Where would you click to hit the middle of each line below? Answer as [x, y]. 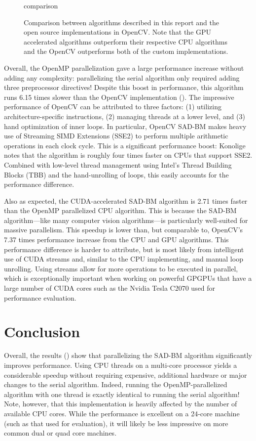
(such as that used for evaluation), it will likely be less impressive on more [116, 423]
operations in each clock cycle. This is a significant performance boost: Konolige [125, 145]
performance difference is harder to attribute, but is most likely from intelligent [124, 249]
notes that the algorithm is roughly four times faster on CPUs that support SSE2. [128, 155]
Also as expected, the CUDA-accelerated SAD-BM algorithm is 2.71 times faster [126, 200]
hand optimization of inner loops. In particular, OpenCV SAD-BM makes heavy [125, 126]
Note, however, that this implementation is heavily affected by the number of [121, 404]
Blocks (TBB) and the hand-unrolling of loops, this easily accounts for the [116, 174]
